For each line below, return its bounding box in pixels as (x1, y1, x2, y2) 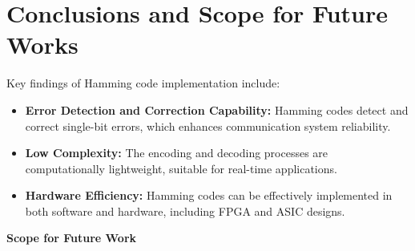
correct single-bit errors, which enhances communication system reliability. (25, 117, 391, 134)
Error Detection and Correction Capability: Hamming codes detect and (25, 101, 409, 118)
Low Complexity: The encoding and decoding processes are (25, 144, 328, 161)
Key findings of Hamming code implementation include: (6, 75, 280, 91)
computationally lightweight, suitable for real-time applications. (25, 160, 337, 176)
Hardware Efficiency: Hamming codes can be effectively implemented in (25, 187, 393, 204)
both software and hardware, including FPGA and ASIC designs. (25, 202, 345, 219)
